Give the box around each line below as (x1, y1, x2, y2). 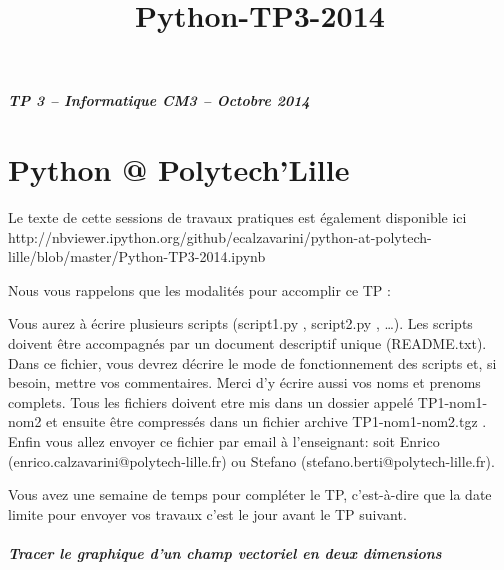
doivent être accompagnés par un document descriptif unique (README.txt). (8, 333, 487, 354)
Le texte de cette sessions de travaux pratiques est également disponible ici (8, 207, 467, 228)
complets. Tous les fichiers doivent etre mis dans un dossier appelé (8, 391, 414, 412)
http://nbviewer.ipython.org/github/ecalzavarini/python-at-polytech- (8, 226, 432, 247)
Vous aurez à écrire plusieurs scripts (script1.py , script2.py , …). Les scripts (8, 313, 473, 334)
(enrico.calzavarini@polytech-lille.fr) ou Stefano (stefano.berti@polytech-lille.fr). (8, 450, 495, 471)
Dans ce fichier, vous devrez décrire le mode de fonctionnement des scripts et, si (8, 352, 497, 373)
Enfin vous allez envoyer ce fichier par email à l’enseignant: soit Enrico (8, 431, 440, 452)
